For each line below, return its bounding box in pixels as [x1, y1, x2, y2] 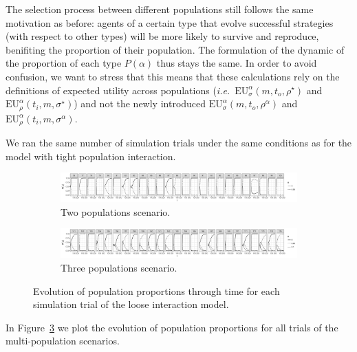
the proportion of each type [6, 56, 122, 70]
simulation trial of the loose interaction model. [33, 297, 229, 311]
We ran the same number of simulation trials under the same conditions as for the [6, 135, 352, 150]
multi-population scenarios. [6, 333, 120, 348]
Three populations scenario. [61, 261, 177, 275]
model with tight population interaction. [6, 148, 176, 163]
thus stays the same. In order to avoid [156, 56, 317, 70]
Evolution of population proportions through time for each [33, 283, 280, 298]
